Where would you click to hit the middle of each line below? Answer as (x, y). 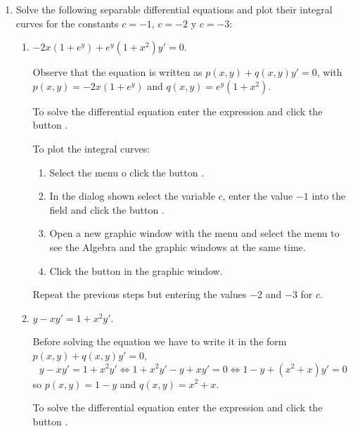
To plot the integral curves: (91, 148)
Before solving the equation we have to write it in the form (160, 341)
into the (329, 196)
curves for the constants (67, 23)
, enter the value (258, 196)
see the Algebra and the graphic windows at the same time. (178, 246)
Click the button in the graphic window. (136, 270)
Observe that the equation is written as (117, 72)
